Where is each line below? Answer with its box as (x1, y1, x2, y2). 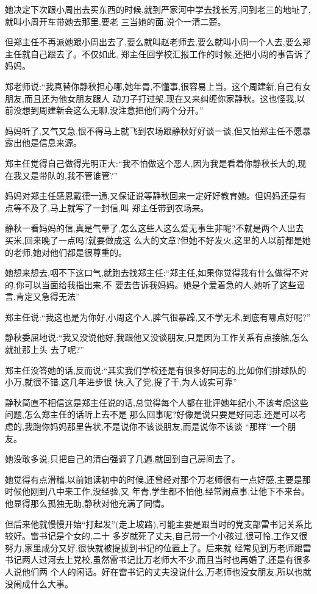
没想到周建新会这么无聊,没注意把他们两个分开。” (13, 104, 204, 117)
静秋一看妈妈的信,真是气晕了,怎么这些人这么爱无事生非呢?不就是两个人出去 (5, 222, 304, 234)
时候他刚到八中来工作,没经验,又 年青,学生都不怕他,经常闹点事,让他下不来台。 (5, 485, 310, 498)
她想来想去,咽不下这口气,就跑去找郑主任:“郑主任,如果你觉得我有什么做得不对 (5, 266, 309, 279)
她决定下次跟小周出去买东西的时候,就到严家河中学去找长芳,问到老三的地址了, (5, 3, 311, 15)
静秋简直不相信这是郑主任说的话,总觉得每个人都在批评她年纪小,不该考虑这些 (5, 396, 308, 408)
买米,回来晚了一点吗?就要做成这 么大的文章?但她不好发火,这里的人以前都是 (5, 233, 302, 246)
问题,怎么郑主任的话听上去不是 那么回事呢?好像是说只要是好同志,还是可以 (5, 408, 299, 421)
